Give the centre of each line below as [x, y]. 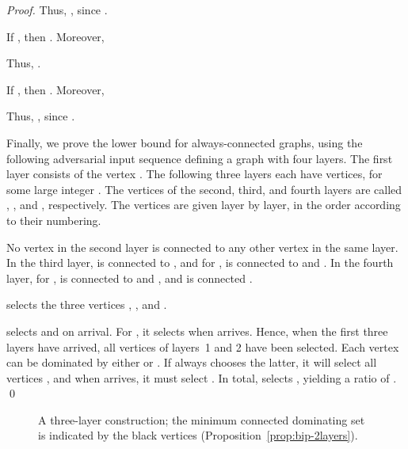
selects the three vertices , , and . [87, 304]
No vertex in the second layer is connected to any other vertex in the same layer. [202, 247]
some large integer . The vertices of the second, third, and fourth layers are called [204, 189]
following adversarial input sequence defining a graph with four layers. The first [200, 158]
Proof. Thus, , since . [57, 10]
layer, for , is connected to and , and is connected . [130, 278]
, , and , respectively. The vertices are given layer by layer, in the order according [204, 205]
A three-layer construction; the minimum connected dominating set [202, 419]
